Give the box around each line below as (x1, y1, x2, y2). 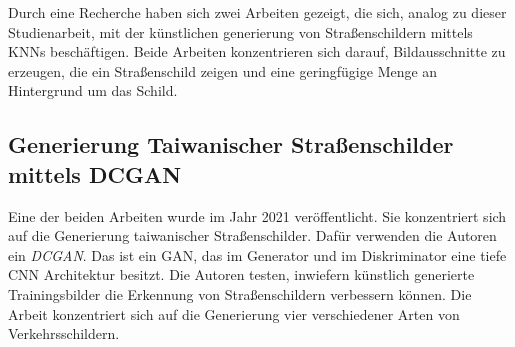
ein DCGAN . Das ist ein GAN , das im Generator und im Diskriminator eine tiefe (8, 244, 507, 265)
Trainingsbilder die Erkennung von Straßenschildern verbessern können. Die (8, 283, 472, 304)
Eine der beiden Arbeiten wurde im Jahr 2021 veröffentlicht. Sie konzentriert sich (8, 205, 507, 226)
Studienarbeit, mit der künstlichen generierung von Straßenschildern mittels (8, 21, 473, 42)
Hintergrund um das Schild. (8, 80, 178, 101)
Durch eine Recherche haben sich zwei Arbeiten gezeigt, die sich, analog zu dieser (8, 2, 507, 22)
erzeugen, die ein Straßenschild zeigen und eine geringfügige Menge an (8, 60, 438, 81)
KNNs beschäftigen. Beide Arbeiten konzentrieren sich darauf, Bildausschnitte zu (8, 41, 506, 62)
